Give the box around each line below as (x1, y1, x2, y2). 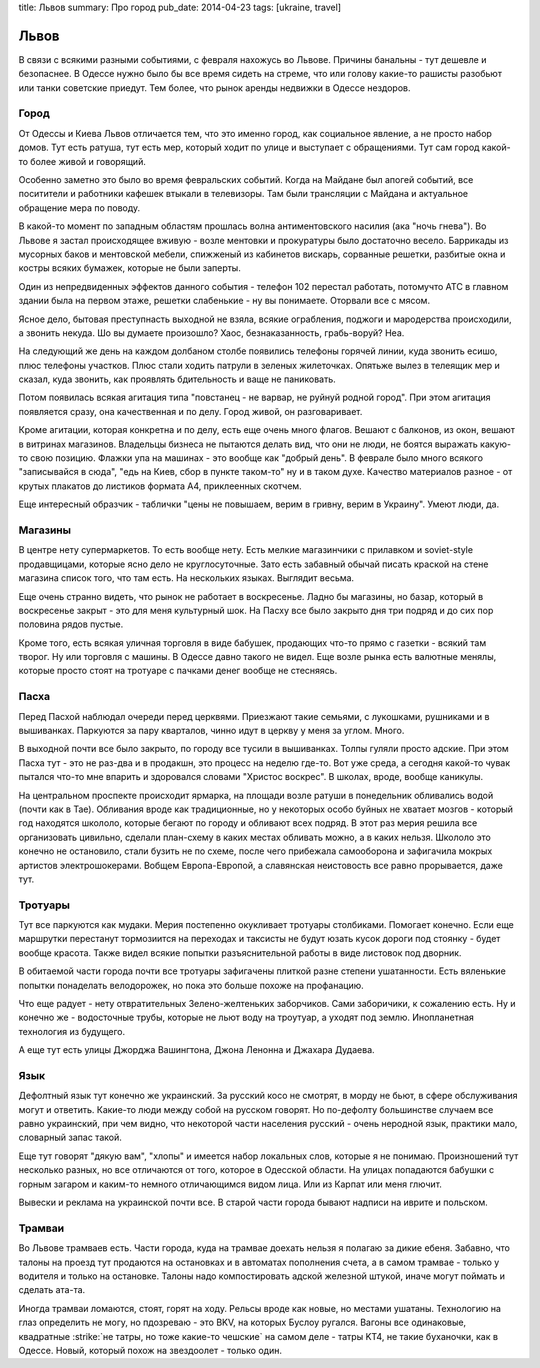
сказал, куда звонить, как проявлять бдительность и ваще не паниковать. (18, 373, 337, 385)
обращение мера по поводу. (18, 201, 141, 214)
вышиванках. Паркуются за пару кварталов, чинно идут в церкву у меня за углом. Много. (18, 725, 405, 736)
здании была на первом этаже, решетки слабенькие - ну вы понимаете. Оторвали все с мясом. (18, 295, 430, 307)
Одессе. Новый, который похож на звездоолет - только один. (18, 1344, 282, 1356)
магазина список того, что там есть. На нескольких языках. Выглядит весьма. (18, 572, 355, 584)
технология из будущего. (18, 1025, 125, 1037)
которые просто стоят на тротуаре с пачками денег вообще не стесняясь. (18, 665, 338, 677)
